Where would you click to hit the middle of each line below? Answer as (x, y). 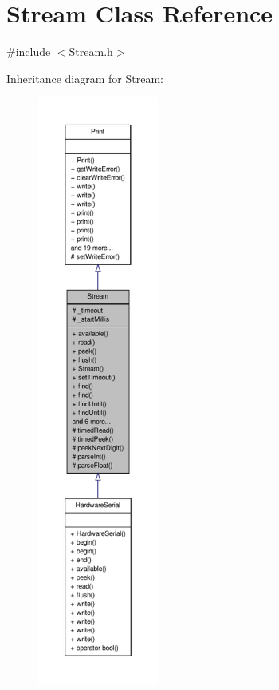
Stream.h (91, 52)
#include (29, 52)
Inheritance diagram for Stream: (85, 78)
